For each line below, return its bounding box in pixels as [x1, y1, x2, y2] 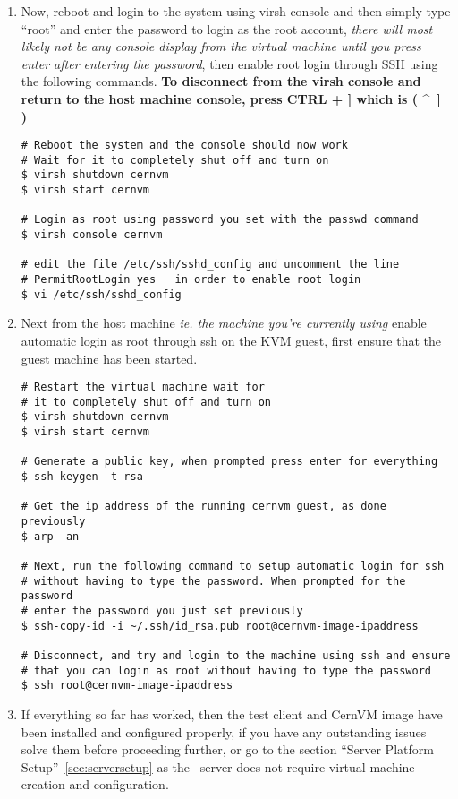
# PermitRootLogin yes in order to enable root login [21, 273, 361, 287]
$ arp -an [21, 529, 80, 543]
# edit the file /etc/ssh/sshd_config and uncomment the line [21, 258, 400, 271]
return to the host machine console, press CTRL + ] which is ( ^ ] [21, 89, 441, 107]
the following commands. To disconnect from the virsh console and [21, 72, 421, 90]
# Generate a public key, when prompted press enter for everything [21, 455, 438, 468]
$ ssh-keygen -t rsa [21, 470, 143, 484]
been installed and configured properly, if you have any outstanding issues [21, 722, 427, 741]
